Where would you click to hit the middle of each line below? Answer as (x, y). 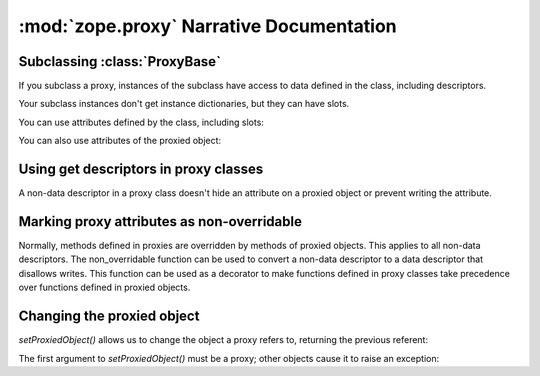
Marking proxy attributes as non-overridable (160, 221)
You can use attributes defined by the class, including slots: (141, 122)
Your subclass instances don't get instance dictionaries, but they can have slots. (184, 104)
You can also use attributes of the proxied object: (120, 141)
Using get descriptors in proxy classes (141, 169)
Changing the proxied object (109, 316)
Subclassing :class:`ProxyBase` (120, 61)
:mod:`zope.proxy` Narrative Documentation (207, 26)
